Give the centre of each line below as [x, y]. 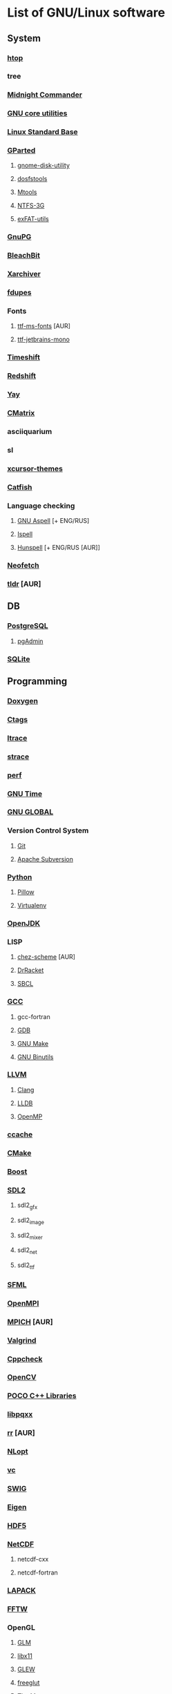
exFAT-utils [33, 219]
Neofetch [23, 566]
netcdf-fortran [38, 1572]
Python [20, 877]
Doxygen [22, 701]
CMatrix [21, 413]
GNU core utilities [37, 113]
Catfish [20, 487]
